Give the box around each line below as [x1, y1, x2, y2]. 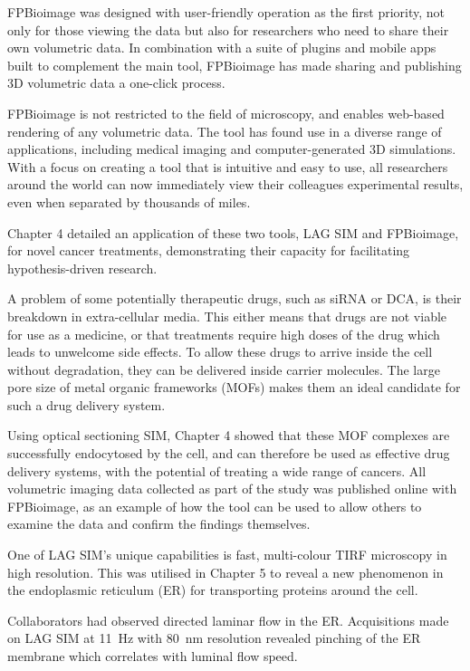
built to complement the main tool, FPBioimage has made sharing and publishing [7, 55, 462, 74]
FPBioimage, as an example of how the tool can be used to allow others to [7, 496, 422, 515]
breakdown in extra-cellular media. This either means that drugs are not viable [7, 306, 447, 325]
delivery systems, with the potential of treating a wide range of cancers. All [7, 461, 427, 480]
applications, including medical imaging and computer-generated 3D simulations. [7, 139, 456, 158]
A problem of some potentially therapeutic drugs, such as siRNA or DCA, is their [7, 289, 462, 308]
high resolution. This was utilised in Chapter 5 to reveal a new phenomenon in [7, 562, 444, 581]
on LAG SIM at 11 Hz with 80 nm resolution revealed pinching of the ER [7, 628, 421, 647]
